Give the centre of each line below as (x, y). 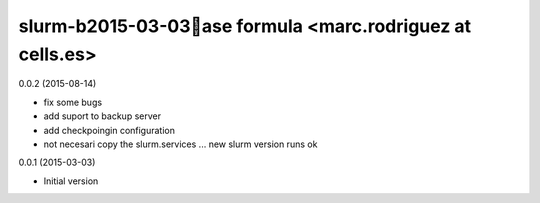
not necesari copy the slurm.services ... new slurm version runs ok (180, 144)
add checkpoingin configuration (109, 130)
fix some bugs (73, 102)
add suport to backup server (102, 116)
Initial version (71, 181)
